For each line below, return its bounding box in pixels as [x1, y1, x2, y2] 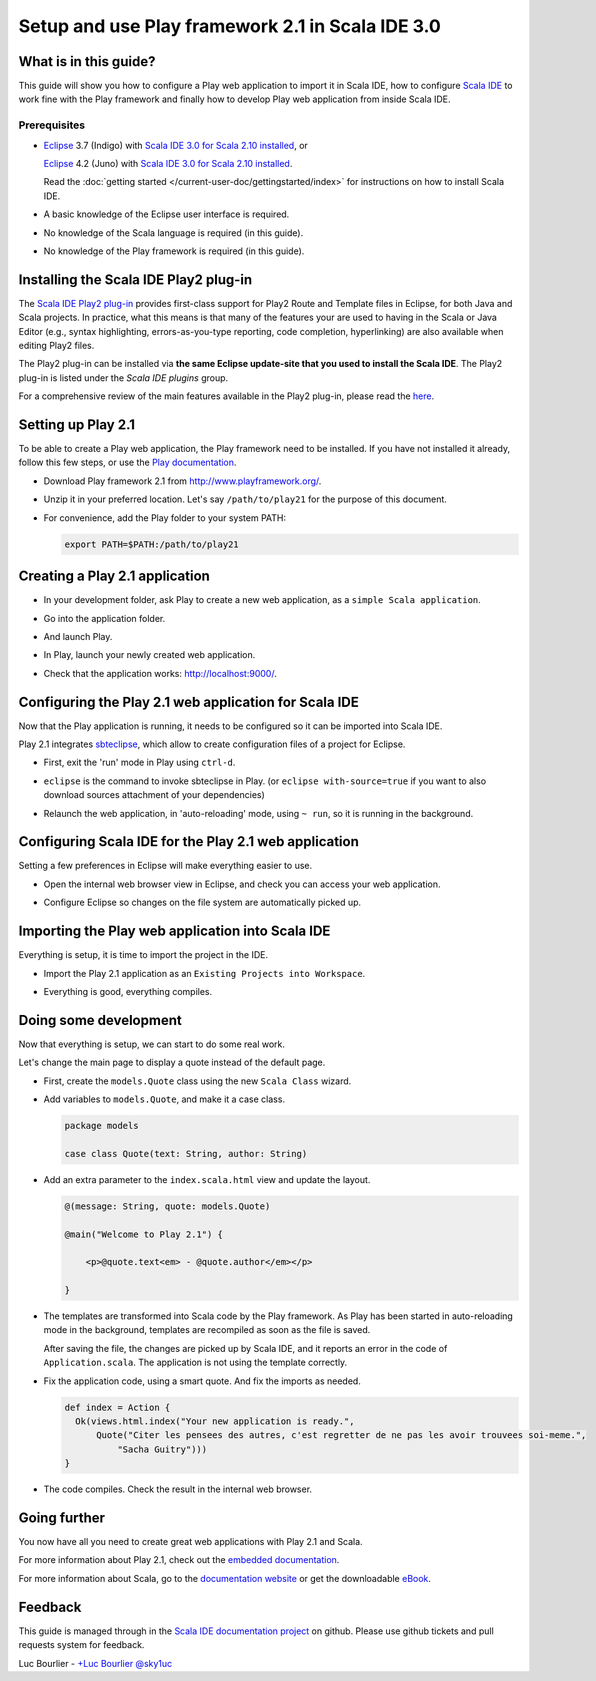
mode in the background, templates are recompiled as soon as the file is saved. [43, 1324, 371, 1336]
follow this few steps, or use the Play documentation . [18, 456, 237, 469]
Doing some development [18, 1011, 182, 1029]
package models [64, 1120, 139, 1131]
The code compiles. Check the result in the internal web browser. [43, 1483, 313, 1495]
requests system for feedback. [18, 1639, 145, 1651]
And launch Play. [43, 630, 113, 642]
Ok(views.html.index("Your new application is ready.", [75, 1416, 355, 1427]
